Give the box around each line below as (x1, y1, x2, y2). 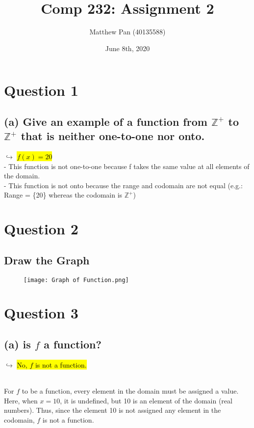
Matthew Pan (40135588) (89, 27, 166, 37)
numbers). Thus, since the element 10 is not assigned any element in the (4, 405, 221, 415)
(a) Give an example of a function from (4, 114, 207, 129)
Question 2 (4, 219, 78, 239)
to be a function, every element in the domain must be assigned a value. (22, 386, 239, 396)
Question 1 (4, 80, 78, 100)
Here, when (4, 395, 38, 405)
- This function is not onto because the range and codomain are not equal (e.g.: (4, 180, 243, 190)
